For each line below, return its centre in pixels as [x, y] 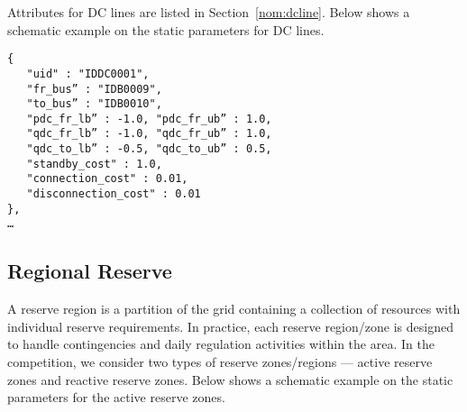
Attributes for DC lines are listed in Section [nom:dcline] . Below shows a [209, 12]
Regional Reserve [90, 271]
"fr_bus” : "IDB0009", [94, 89]
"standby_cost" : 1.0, [94, 164]
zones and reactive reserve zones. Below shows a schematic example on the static [230, 379]
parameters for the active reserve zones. [116, 397]
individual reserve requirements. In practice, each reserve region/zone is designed [230, 326]
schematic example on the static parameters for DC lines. [166, 29]
